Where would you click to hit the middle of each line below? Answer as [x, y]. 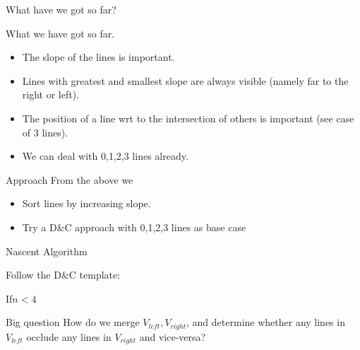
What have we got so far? [61, 9]
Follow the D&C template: [63, 275]
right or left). [51, 94]
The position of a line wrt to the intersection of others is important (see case [188, 118]
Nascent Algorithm [47, 251]
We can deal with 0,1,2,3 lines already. [105, 156]
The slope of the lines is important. [98, 57]
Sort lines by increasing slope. [86, 203]
